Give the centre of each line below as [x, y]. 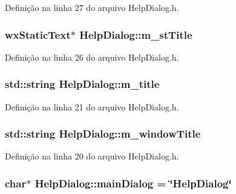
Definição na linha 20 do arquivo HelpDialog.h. [92, 156]
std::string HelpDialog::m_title [82, 84]
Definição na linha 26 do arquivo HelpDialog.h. [92, 57]
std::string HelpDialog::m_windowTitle [103, 134]
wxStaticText [38, 34]
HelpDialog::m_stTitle [136, 34]
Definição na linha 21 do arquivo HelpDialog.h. [92, 106]
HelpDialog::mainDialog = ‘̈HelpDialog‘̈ [133, 183]
